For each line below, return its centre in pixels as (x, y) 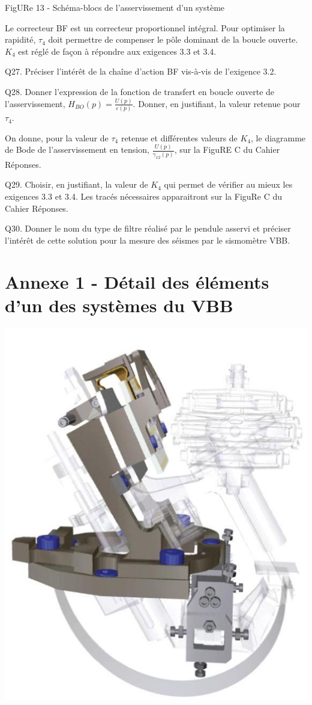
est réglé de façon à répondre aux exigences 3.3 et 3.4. (117, 51)
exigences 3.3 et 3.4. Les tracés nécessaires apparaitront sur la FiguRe (133, 196)
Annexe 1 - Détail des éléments (137, 281)
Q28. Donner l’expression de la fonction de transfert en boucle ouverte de (140, 91)
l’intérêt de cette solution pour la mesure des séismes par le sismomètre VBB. (148, 240)
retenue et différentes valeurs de (179, 137)
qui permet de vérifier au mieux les (228, 184)
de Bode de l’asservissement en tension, (77, 149)
